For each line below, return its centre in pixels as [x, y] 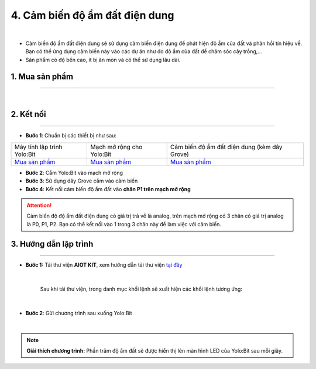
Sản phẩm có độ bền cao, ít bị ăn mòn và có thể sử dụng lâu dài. [103, 60]
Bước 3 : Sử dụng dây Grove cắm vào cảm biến [82, 181]
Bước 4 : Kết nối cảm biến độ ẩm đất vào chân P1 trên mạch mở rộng [108, 189]
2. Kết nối [28, 114]
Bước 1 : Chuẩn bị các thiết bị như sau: [71, 135]
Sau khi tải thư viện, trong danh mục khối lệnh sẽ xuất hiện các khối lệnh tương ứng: [141, 289]
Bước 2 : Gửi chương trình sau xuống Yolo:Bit [79, 313]
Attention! [39, 205]
